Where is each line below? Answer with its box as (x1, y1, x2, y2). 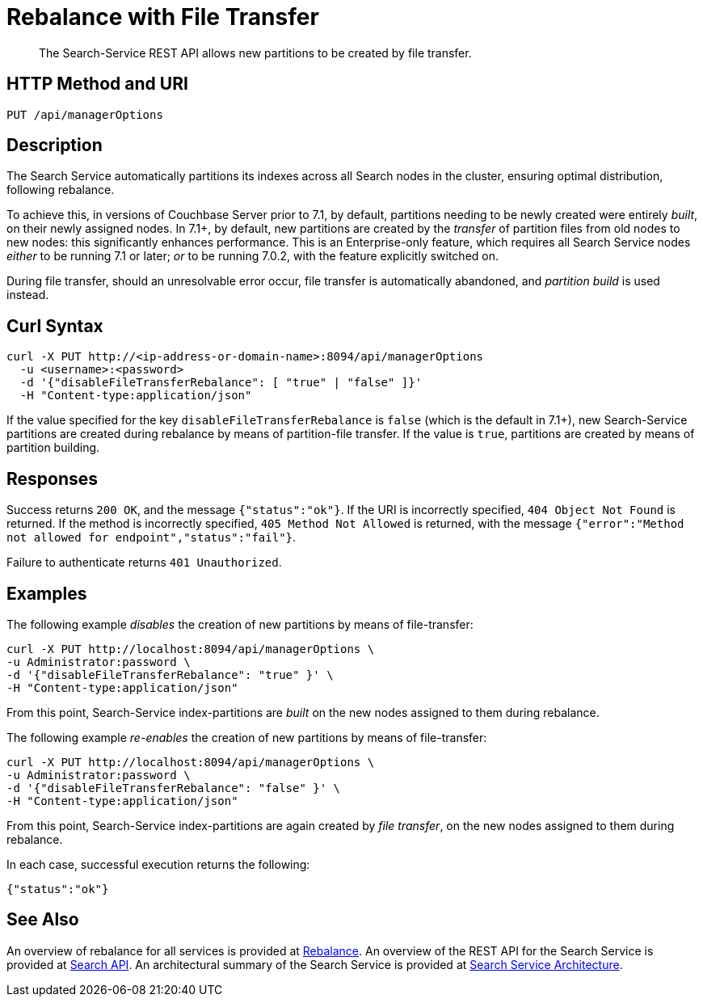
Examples (6, 583, 87, 604)
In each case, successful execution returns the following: (6, 857, 310, 871)
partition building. (6, 440, 100, 455)
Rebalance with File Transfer (6, 3, 319, 31)
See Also (6, 909, 79, 930)
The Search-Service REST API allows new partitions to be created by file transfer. (39, 45, 472, 60)
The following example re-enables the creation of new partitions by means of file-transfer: (6, 730, 487, 744)
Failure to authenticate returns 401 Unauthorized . (6, 555, 282, 570)
